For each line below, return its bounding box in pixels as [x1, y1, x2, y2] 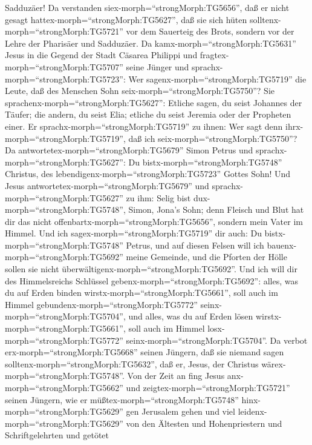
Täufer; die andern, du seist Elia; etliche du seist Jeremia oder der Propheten [5, 108, 291, 121]
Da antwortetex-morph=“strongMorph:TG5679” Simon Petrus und [5, 144, 253, 156]
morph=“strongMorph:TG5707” [5, 60, 123, 73]
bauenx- [267, 238, 297, 251]
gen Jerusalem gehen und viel [126, 405, 235, 418]
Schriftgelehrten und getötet [5, 429, 109, 441]
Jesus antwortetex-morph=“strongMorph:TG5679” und [5, 179, 209, 192]
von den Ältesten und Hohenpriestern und [126, 417, 282, 429]
